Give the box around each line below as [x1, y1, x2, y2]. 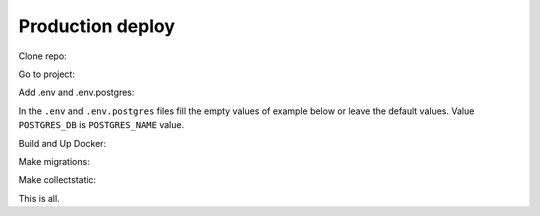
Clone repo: [18, 50, 67, 62]
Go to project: [18, 68, 75, 80]
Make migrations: [18, 155, 90, 167]
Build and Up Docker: [18, 137, 107, 149]
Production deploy [18, 15, 175, 37]
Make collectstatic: [18, 174, 97, 186]
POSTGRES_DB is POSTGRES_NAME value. [18, 119, 185, 131]
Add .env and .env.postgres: [18, 86, 135, 99]
